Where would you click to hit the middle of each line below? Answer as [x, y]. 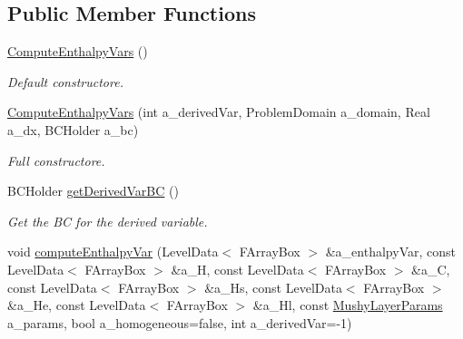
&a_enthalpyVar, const [390, 252]
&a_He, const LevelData [77, 305]
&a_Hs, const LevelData [273, 287]
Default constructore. [65, 81]
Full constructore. [56, 160]
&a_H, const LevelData [237, 269]
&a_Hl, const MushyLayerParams [348, 305]
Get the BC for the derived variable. [108, 221]
